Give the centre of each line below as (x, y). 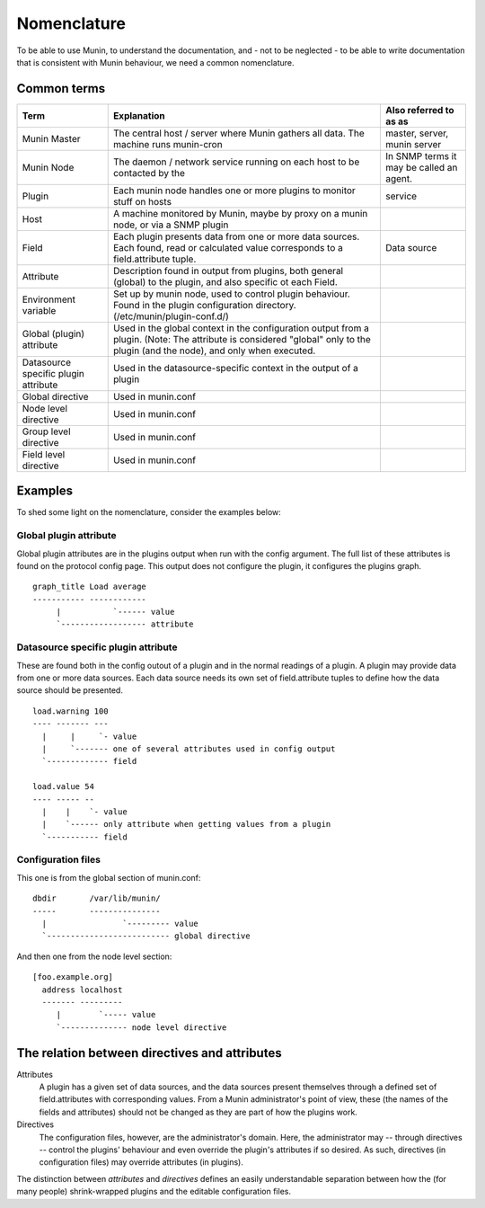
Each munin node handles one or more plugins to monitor (234, 191)
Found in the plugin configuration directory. (204, 305)
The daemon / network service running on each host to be (236, 162)
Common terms (61, 89)
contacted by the (149, 173)
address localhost (82, 990)
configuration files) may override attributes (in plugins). (141, 1162)
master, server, (417, 133)
